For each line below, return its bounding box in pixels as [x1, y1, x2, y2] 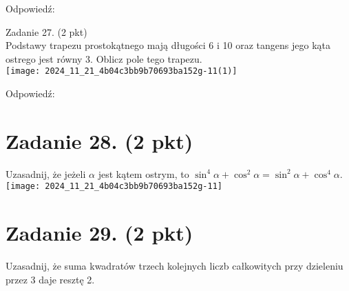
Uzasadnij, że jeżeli [6, 166, 86, 181]
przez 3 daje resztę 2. [6, 272, 95, 286]
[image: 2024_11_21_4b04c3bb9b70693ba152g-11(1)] [6, 66, 237, 77]
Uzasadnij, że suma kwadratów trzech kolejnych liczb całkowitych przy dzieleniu [6, 259, 343, 273]
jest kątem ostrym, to [98, 166, 189, 181]
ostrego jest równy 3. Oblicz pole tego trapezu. [6, 51, 202, 66]
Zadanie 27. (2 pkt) [6, 24, 87, 39]
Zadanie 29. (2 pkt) [6, 219, 193, 247]
